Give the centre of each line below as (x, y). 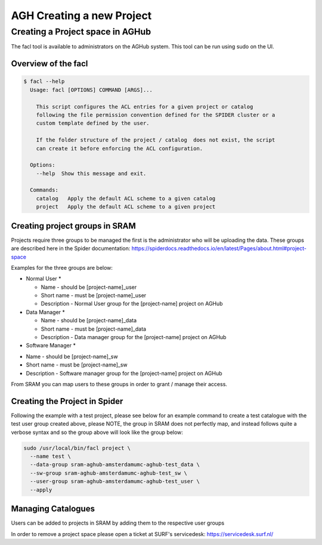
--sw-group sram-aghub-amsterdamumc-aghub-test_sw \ (109, 473)
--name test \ (51, 456)
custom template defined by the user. (93, 123)
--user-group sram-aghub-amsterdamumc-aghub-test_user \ (115, 481)
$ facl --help (44, 81)
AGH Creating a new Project (81, 16)
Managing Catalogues (53, 509)
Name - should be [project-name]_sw (72, 356)
